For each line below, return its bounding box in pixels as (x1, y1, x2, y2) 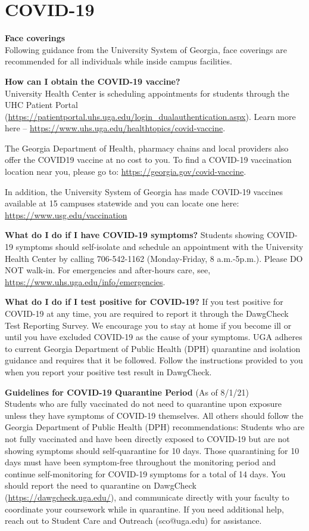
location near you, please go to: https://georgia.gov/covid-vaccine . (5, 165, 246, 178)
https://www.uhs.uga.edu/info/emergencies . (5, 275, 166, 288)
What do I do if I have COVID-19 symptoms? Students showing (5, 229, 264, 241)
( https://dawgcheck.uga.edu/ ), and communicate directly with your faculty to (5, 490, 289, 503)
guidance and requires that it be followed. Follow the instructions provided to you (5, 354, 303, 366)
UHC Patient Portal (5, 98, 78, 111)
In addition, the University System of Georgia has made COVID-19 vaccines (5, 185, 283, 197)
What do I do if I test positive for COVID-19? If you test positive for (5, 295, 283, 308)
